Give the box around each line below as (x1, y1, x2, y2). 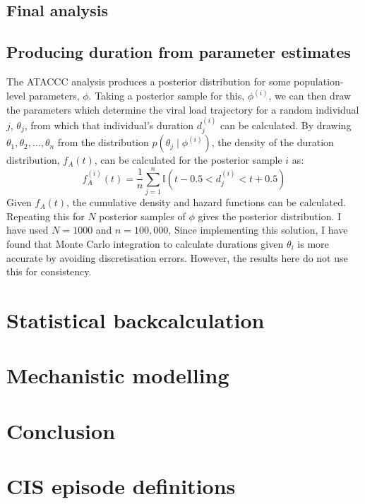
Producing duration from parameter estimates (6, 41, 351, 63)
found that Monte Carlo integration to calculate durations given (6, 236, 284, 251)
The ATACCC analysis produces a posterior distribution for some (6, 73, 291, 88)
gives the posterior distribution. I (198, 208, 342, 223)
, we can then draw (268, 88, 352, 103)
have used (6, 222, 49, 237)
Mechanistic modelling (6, 361, 229, 390)
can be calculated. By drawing (220, 118, 352, 133)
